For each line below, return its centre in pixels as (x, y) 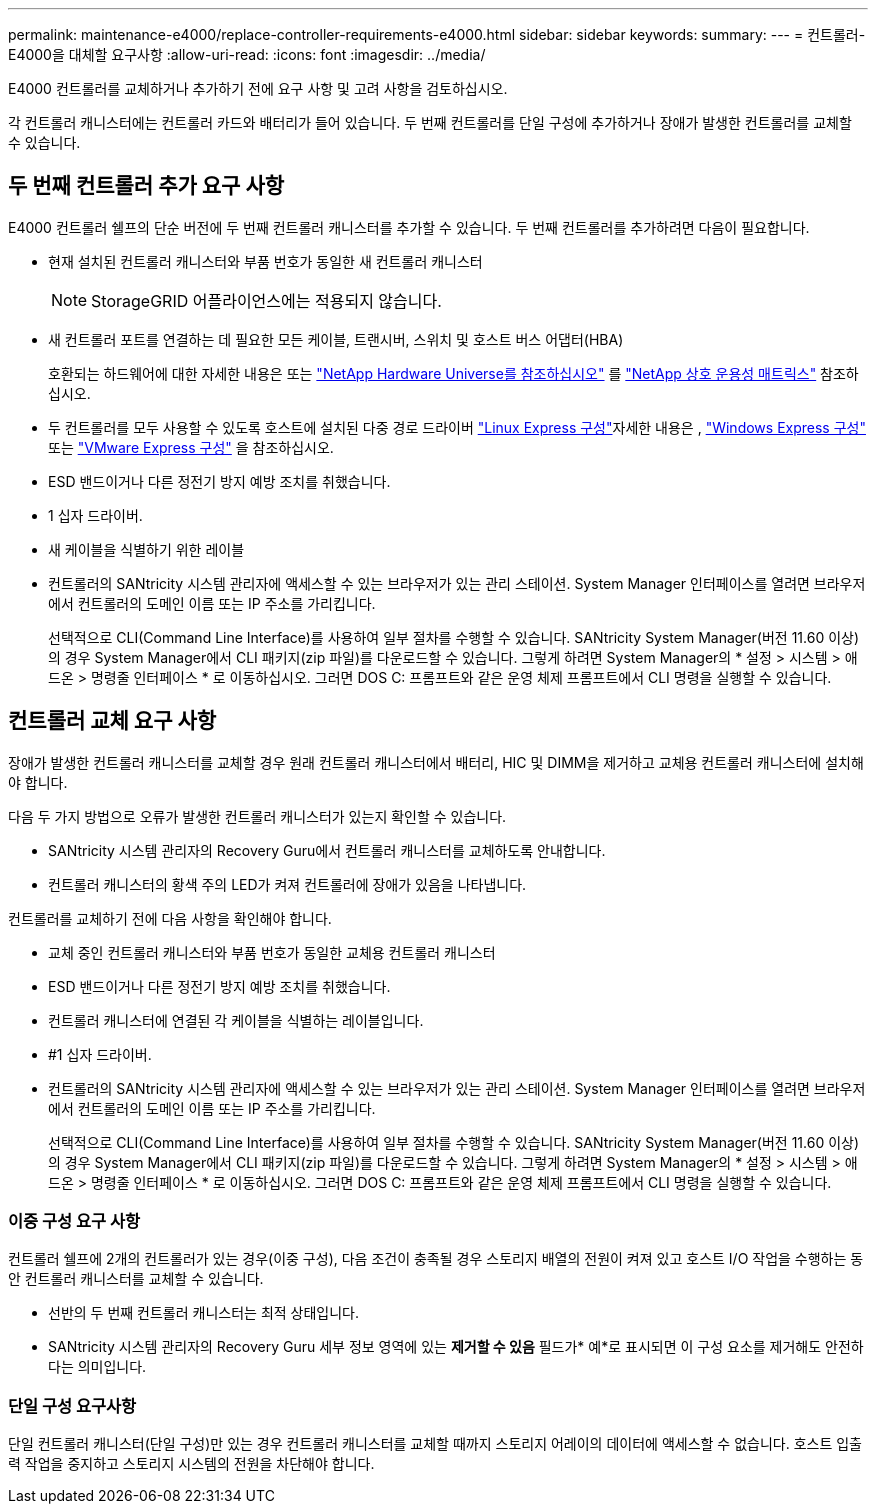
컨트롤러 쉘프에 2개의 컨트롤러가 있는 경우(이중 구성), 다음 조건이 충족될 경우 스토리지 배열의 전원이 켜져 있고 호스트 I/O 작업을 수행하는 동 (436, 1259)
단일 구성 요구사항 (72, 1405)
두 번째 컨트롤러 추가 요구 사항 (146, 186)
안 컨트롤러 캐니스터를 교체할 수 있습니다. (136, 1279)
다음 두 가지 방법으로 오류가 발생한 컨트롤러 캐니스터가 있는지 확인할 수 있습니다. (257, 816)
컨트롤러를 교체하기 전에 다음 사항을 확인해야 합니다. (170, 918)
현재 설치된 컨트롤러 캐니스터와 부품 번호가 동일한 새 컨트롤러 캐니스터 (265, 261)
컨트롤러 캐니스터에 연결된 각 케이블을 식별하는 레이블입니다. (236, 1020)
